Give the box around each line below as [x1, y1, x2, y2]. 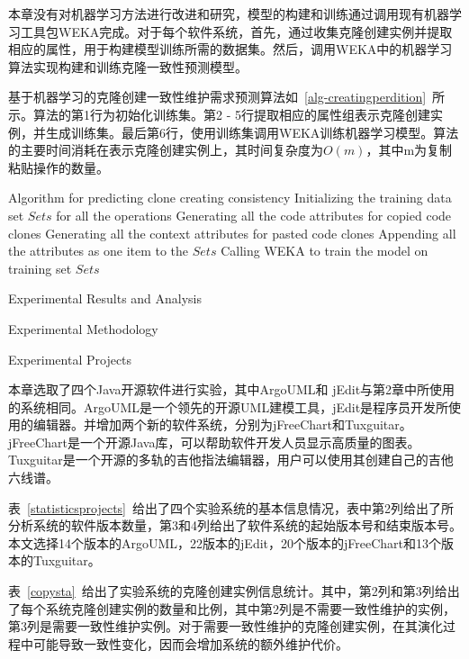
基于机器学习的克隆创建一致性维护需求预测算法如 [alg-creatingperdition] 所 [8, 87, 446, 106]
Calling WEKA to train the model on [221, 241, 428, 260]
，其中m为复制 [365, 140, 453, 159]
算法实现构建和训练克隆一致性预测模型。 [8, 57, 248, 76]
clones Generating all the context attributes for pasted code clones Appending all [8, 223, 456, 242]
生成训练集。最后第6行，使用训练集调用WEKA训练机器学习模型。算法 [45, 122, 459, 141]
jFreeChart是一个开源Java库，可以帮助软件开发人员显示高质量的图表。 [8, 432, 420, 451]
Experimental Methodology [8, 319, 158, 338]
